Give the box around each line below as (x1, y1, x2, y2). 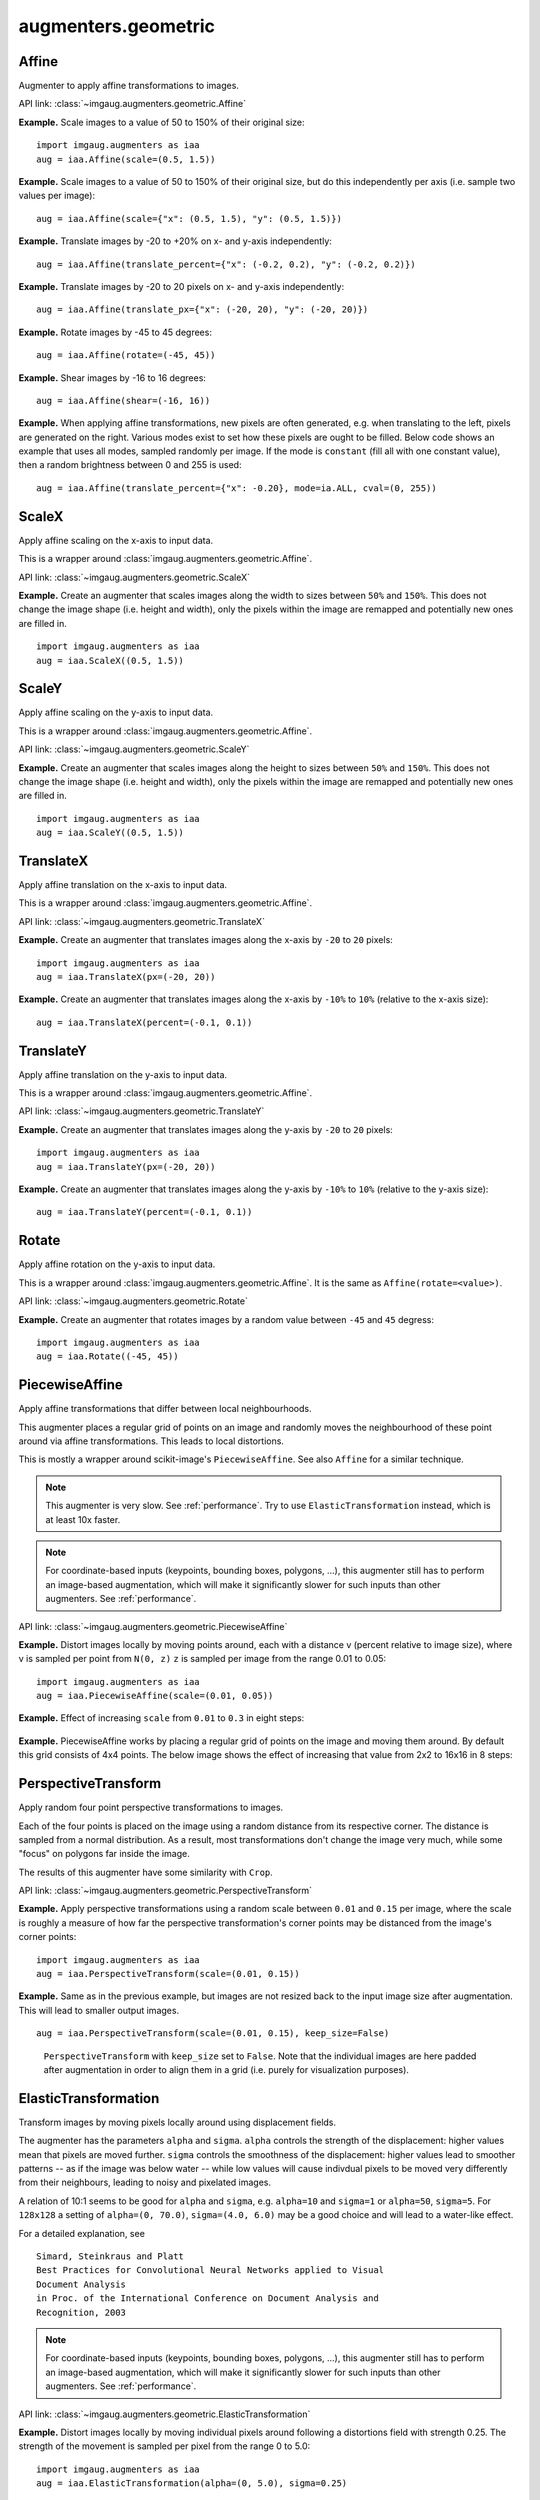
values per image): (18, 190, 96, 202)
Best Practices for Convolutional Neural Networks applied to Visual (36, 2265, 385, 2276)
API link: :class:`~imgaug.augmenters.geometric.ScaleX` (18, 571, 250, 583)
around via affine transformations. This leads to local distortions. (18, 1435, 285, 1447)
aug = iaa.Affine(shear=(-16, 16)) (36, 395, 211, 406)
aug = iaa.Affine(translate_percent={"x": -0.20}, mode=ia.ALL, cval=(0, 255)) (36, 482, 437, 494)
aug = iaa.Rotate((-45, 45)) (36, 1351, 179, 1362)
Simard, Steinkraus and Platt (36, 2251, 185, 2262)
